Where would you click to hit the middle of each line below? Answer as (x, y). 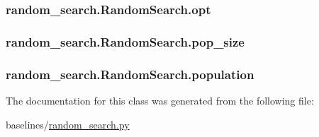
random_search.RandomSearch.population (130, 74)
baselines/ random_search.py (68, 124)
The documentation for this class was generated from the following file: (160, 100)
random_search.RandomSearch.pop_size (125, 41)
